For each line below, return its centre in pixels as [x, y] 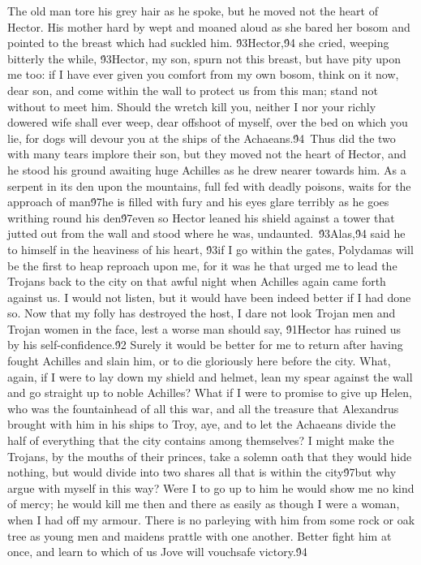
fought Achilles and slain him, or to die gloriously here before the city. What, [199, 361]
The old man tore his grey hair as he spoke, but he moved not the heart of [193, 11]
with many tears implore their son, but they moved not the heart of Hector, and [207, 154]
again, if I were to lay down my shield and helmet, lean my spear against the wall [210, 376]
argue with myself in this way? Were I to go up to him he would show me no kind [211, 487]
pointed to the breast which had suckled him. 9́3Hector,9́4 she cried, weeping [198, 43]
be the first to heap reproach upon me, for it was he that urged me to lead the [202, 265]
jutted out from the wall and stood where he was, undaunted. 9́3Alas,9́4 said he [206, 233]
